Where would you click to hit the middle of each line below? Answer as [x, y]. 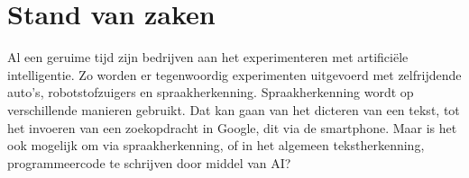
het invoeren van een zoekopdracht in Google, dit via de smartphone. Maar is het [232, 127]
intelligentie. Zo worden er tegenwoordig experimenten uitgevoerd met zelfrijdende [234, 74]
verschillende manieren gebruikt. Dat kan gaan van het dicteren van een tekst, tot [234, 109]
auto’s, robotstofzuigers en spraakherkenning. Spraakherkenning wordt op [211, 92]
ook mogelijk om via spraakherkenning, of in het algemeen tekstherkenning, [216, 145]
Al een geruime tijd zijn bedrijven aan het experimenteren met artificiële [208, 57]
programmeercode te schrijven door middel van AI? [149, 162]
